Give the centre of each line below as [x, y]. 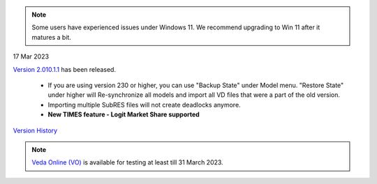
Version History [35, 130]
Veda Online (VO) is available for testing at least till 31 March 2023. [127, 162]
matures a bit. [51, 37]
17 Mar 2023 [31, 56]
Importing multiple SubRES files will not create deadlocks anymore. [144, 105]
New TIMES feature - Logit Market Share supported [124, 114]
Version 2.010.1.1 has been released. [65, 69]
